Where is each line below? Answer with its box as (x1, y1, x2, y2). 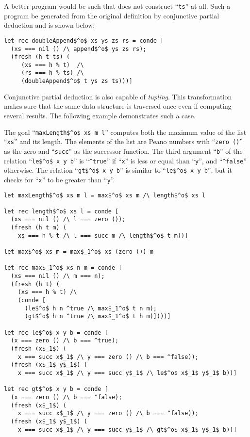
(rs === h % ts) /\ (21, 69, 84, 77)
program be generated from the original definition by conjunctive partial (4, 10, 219, 20)
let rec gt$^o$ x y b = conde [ (4, 386, 108, 393)
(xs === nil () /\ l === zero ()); (11, 216, 126, 223)
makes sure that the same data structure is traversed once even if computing (4, 101, 232, 111)
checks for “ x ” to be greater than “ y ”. (4, 174, 115, 184)
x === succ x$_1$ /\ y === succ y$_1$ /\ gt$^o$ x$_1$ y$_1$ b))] (17, 426, 237, 433)
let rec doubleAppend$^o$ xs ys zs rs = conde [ (4, 37, 164, 44)
